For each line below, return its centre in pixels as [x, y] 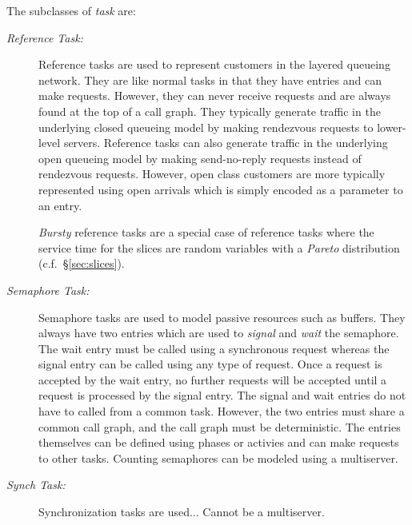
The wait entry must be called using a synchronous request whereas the [214, 348]
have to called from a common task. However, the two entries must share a [222, 411]
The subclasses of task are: [71, 10]
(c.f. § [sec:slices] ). [82, 263]
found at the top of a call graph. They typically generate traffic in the [210, 111]
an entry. [60, 205]
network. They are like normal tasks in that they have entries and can [210, 80]
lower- [392, 127]
